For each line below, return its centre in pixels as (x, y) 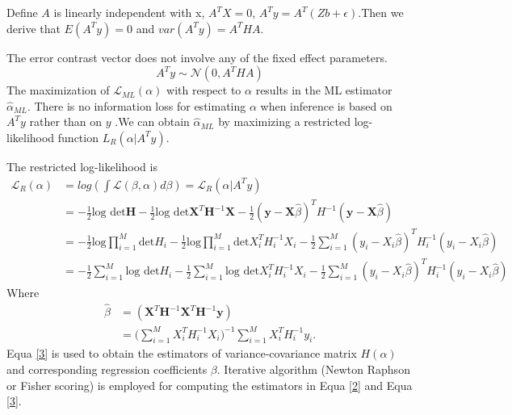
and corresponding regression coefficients (107, 369)
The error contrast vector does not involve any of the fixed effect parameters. (197, 57)
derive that (34, 28)
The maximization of (58, 90)
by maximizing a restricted (285, 122)
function (78, 137)
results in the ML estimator (324, 90)
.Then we (381, 12)
